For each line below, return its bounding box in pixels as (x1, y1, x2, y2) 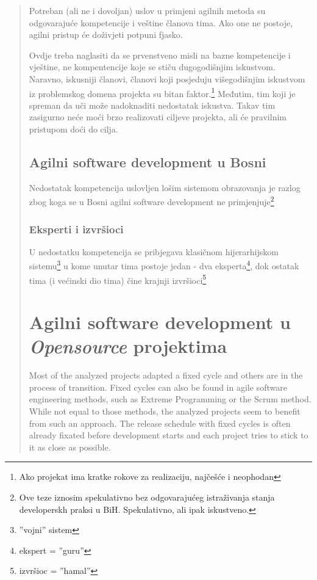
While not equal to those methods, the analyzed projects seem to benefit (29, 405, 301, 418)
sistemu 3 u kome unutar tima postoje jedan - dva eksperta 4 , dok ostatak (29, 258, 299, 272)
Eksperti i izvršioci (29, 221, 124, 236)
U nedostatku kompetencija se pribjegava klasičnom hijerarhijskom (29, 245, 279, 258)
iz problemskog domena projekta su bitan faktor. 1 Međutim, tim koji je (29, 85, 296, 100)
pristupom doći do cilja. (29, 123, 118, 135)
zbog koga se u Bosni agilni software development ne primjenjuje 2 (29, 194, 274, 208)
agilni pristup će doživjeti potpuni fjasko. (29, 28, 183, 41)
